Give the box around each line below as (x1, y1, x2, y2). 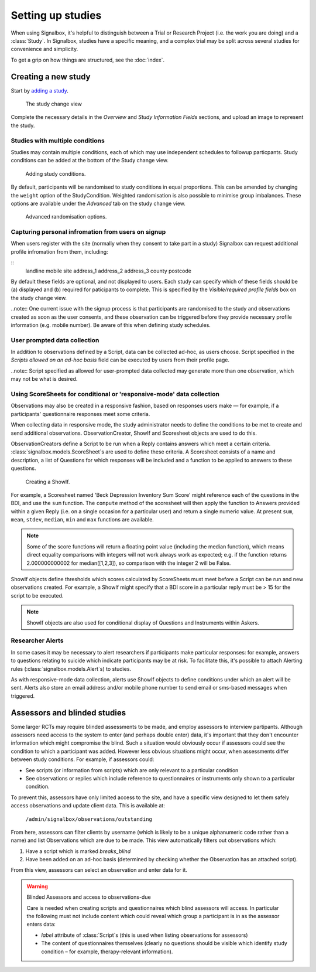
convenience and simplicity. (11, 46, 78, 53)
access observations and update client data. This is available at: (11, 802, 165, 809)
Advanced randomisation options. (25, 213, 107, 220)
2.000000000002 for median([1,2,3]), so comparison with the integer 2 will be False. (26, 560, 231, 567)
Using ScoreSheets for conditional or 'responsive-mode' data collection (11, 390, 219, 398)
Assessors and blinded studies (11, 708, 126, 718)
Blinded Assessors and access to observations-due (26, 893, 152, 901)
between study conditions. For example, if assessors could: (11, 756, 154, 763)
